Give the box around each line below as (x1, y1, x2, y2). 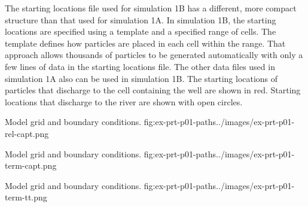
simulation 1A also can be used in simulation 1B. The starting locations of (5, 72, 278, 84)
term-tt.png (5, 191, 47, 203)
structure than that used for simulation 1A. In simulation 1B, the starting (5, 13, 276, 26)
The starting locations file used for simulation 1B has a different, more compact (5, 2, 297, 14)
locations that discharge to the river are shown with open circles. (5, 95, 243, 108)
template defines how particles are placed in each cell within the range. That (5, 36, 286, 49)
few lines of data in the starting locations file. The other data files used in (5, 60, 275, 72)
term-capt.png (5, 159, 57, 172)
